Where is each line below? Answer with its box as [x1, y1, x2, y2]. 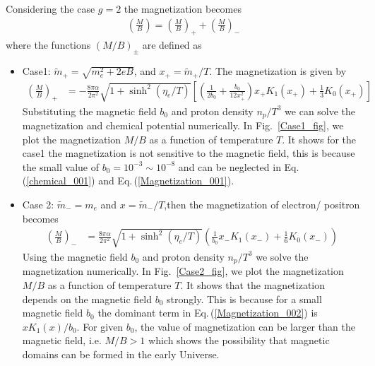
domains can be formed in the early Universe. [22, 346, 220, 361]
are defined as [142, 37, 202, 52]
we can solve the [285, 103, 356, 118]
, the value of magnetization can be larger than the [134, 319, 355, 333]
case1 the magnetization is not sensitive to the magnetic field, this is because [22, 146, 355, 160]
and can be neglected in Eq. [178, 159, 299, 174]
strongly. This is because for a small [167, 291, 322, 306]
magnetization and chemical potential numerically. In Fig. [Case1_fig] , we [22, 117, 344, 132]
